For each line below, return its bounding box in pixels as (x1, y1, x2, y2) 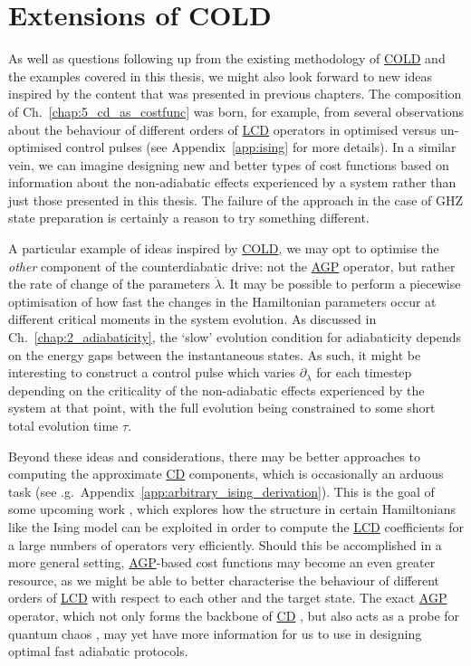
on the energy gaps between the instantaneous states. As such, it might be (8, 345, 421, 364)
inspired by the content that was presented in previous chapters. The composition (8, 84, 462, 103)
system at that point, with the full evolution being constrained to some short (8, 398, 436, 417)
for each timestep (316, 363, 412, 382)
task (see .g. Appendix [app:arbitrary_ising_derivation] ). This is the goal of (8, 481, 435, 500)
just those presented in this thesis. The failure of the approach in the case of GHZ (8, 190, 464, 209)
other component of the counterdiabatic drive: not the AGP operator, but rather (8, 256, 456, 275)
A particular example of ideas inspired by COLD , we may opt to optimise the (8, 239, 439, 258)
